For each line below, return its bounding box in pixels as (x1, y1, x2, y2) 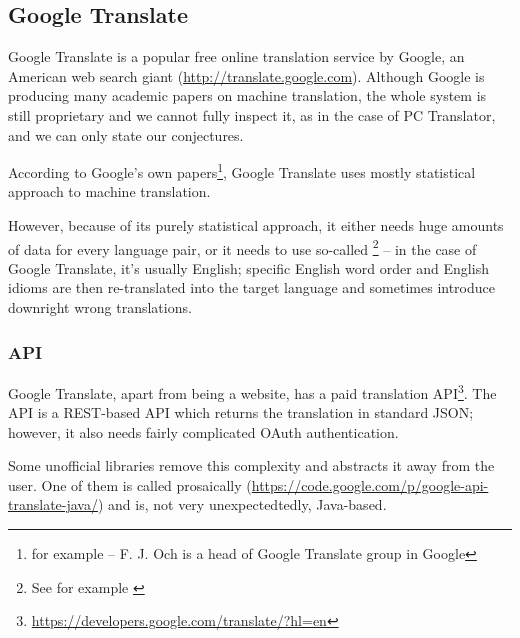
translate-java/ (8, 494, 98, 515)
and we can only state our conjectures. (8, 124, 244, 145)
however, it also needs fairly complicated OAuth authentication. (8, 421, 399, 442)
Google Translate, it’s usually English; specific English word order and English (8, 257, 489, 278)
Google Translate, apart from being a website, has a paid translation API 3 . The (8, 379, 497, 403)
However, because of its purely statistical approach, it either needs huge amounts (8, 215, 504, 236)
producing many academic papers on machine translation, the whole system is (8, 85, 487, 106)
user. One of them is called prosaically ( (8, 474, 252, 495)
